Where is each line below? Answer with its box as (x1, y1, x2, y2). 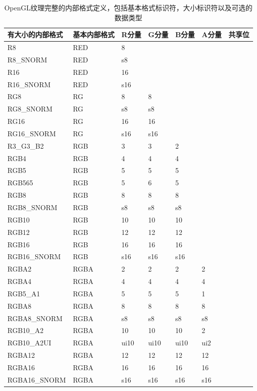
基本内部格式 (73, 29, 115, 40)
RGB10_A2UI (7, 337, 51, 348)
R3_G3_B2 (7, 140, 44, 151)
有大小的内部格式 (7, 29, 63, 40)
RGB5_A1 (7, 288, 40, 298)
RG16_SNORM (7, 128, 56, 138)
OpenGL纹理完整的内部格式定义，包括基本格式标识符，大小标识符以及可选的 (4, 2, 253, 12)
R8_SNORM (7, 54, 48, 64)
